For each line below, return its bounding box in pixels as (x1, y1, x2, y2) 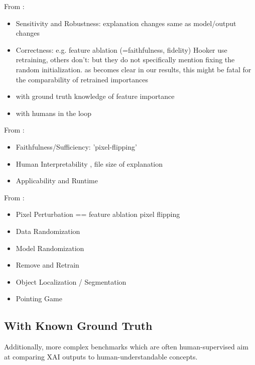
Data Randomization (16, 225, 80, 236)
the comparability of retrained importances (16, 74, 148, 84)
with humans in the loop (16, 107, 92, 118)
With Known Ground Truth (4, 318, 153, 333)
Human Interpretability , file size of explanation (16, 158, 163, 169)
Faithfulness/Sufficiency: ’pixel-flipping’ (16, 141, 137, 152)
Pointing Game (16, 293, 62, 304)
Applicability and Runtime (16, 175, 98, 186)
